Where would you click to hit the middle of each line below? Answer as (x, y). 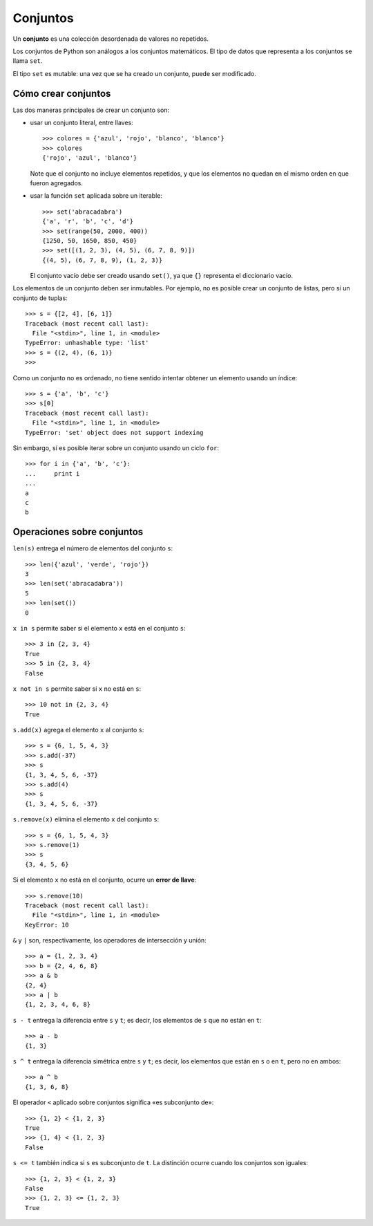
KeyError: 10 (47, 925)
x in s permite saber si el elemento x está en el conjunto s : (99, 628)
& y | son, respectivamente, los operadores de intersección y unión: (109, 940)
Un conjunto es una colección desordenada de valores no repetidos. (111, 39)
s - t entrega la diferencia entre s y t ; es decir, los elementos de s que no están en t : (137, 1020)
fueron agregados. (56, 183)
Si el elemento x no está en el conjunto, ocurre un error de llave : (105, 880)
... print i (52, 473)
